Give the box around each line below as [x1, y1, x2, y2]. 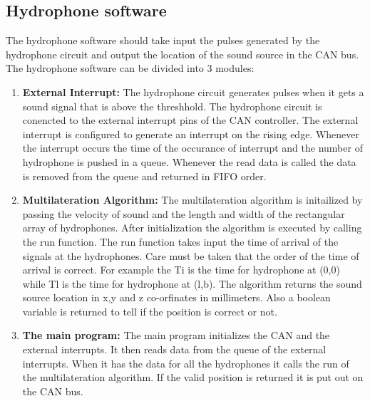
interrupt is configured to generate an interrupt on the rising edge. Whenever [22, 126, 360, 141]
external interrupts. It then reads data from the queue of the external [22, 342, 327, 357]
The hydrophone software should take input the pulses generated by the [6, 33, 320, 48]
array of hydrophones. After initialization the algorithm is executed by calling [22, 220, 362, 235]
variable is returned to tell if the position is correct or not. [22, 303, 277, 318]
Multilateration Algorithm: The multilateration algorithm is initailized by [22, 192, 363, 207]
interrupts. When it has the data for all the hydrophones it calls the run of [22, 355, 349, 370]
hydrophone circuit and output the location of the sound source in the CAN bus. [6, 46, 359, 61]
